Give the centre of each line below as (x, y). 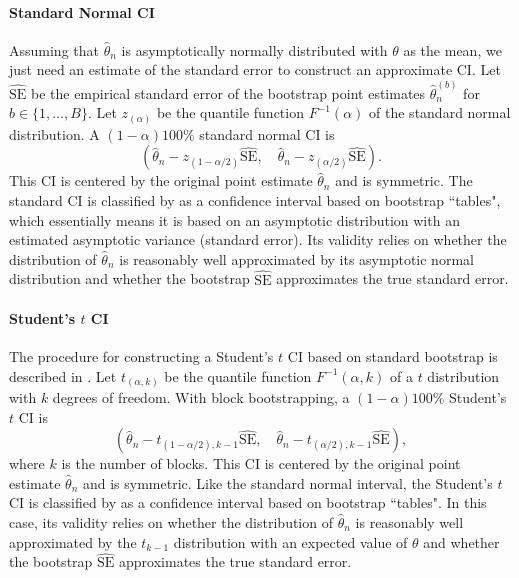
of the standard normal (440, 112)
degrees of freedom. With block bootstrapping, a (201, 397)
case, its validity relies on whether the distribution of (171, 522)
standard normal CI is (267, 133)
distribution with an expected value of (290, 541)
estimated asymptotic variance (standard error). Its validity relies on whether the (258, 239)
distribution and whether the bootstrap (129, 278)
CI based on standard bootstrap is (392, 355)
